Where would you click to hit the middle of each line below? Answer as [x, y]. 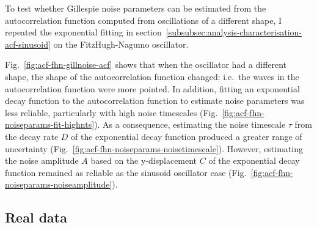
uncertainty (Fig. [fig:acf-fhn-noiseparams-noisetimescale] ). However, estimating [154, 148]
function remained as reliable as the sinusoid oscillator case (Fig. [126, 172]
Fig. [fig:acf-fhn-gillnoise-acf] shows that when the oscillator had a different [146, 64]
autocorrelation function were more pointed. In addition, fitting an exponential [152, 88]
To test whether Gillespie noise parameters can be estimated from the [136, 8]
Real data [36, 217]
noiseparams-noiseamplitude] [59, 184]
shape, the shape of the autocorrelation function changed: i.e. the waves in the [152, 76]
